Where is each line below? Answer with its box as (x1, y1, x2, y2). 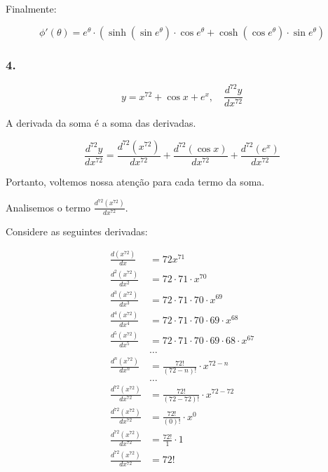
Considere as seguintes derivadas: (6, 223, 148, 238)
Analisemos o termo (6, 200, 91, 214)
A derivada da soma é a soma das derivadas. (6, 116, 196, 130)
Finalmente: (6, 1, 57, 15)
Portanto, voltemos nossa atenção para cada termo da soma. (6, 174, 265, 188)
